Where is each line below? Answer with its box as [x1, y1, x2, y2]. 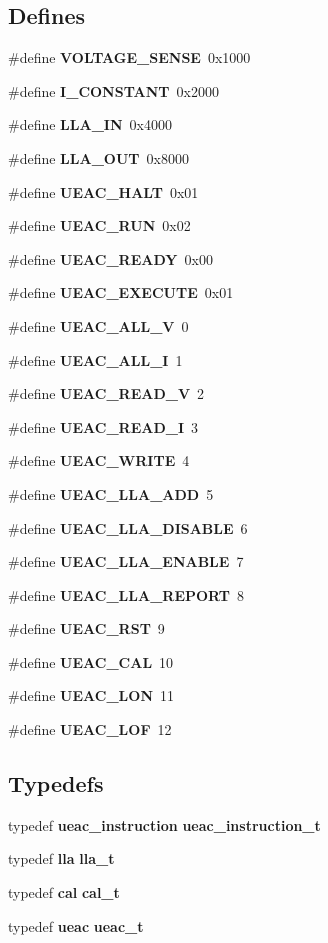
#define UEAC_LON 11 [8, 685, 174, 706]
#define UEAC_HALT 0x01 [8, 181, 199, 202]
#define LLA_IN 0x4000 [8, 114, 172, 135]
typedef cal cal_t [8, 882, 120, 903]
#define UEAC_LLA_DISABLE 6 [8, 517, 248, 538]
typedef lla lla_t [8, 848, 115, 869]
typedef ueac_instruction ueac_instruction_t [8, 814, 321, 835]
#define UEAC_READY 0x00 [8, 248, 213, 269]
